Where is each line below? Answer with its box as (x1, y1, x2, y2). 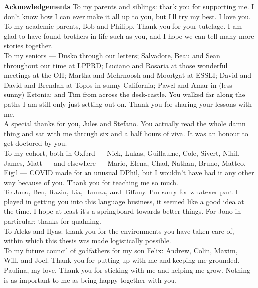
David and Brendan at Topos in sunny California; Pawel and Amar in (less (4, 79, 232, 90)
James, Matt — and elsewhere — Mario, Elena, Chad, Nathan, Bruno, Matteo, (4, 157, 246, 168)
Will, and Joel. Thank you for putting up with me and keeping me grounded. (4, 255, 240, 265)
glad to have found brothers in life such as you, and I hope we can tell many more (4, 30, 254, 41)
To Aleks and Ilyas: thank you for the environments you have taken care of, (4, 225, 234, 236)
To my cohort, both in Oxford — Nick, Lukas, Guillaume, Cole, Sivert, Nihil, (4, 147, 240, 158)
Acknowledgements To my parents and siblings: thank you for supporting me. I (4, 1, 254, 11)
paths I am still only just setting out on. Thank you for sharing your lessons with (4, 98, 252, 109)
